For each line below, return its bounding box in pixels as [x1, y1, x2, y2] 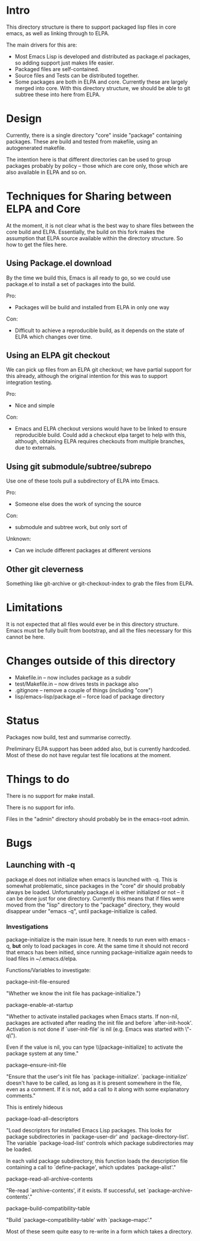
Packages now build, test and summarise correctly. [6, 733, 132, 741]
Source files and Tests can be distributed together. [14, 72, 139, 79]
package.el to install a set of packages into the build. [6, 280, 136, 287]
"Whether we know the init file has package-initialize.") [6, 990, 141, 997]
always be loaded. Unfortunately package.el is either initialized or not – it [6, 888, 185, 896]
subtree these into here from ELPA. [14, 91, 101, 98]
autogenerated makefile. [6, 144, 67, 151]
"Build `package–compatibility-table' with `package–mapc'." [6, 1217, 152, 1224]
